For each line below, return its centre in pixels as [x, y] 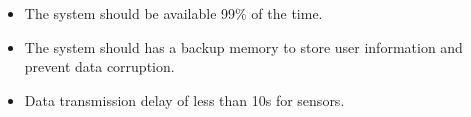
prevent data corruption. [99, 66]
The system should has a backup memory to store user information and [243, 46]
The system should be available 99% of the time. [173, 13]
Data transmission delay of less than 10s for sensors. [184, 99]
